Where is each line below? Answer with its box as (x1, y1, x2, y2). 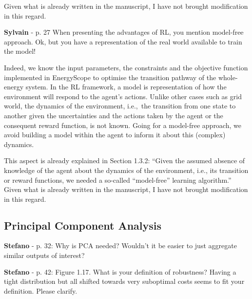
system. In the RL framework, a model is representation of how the (25, 82, 227, 92)
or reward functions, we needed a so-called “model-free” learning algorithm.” (4, 174, 232, 185)
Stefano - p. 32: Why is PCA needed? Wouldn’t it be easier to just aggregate (4, 240, 237, 251)
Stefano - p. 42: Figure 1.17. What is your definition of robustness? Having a (4, 266, 236, 277)
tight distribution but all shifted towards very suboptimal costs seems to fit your (4, 276, 245, 286)
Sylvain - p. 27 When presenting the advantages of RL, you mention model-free (4, 27, 244, 37)
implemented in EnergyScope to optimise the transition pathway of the (4, 72, 216, 82)
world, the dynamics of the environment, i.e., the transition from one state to (4, 101, 236, 111)
